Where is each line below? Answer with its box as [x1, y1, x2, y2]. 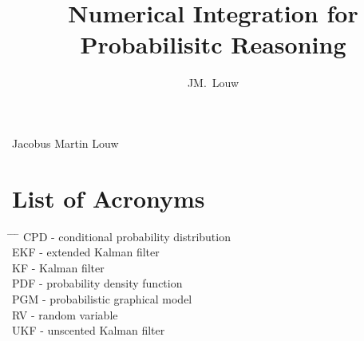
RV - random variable [12, 306, 118, 323]
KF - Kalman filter [12, 259, 105, 276]
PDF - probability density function [12, 275, 183, 291]
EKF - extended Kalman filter [12, 244, 160, 260]
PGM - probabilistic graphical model [12, 291, 192, 307]
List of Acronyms [12, 181, 205, 214]
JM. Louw [187, 74, 239, 91]
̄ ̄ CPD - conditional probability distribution [12, 228, 231, 244]
